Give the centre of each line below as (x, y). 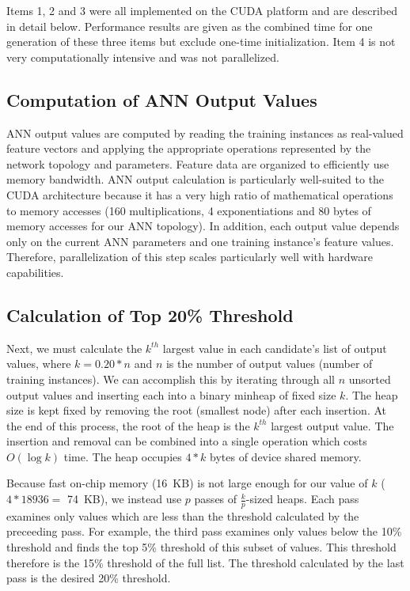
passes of (216, 499)
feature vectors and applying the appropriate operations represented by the (189, 148)
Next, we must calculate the (74, 348)
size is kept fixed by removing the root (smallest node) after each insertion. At (197, 410)
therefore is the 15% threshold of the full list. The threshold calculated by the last (205, 562)
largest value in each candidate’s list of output (275, 348)
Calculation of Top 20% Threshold (150, 314)
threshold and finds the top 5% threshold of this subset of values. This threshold (201, 547)
